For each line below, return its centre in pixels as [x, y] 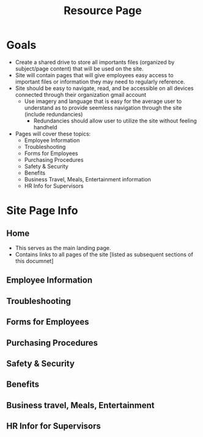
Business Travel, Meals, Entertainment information [88, 179]
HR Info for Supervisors [54, 186]
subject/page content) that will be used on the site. [79, 69]
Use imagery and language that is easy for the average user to [103, 101]
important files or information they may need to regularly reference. [100, 82]
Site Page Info [42, 211]
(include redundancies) [54, 114]
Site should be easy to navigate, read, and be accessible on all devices [104, 88]
